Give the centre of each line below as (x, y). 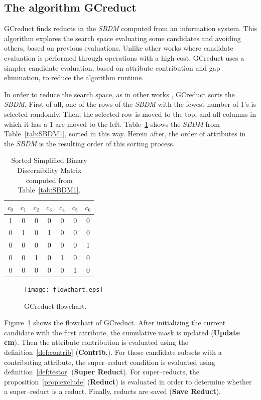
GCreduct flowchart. (55, 306)
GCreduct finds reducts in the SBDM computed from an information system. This (130, 28)
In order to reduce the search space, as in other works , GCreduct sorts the (119, 94)
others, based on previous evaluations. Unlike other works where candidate (119, 48)
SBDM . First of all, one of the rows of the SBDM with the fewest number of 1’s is (130, 104)
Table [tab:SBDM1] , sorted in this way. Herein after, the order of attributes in (125, 134)
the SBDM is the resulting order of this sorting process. (90, 143)
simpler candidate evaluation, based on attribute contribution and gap (112, 67)
